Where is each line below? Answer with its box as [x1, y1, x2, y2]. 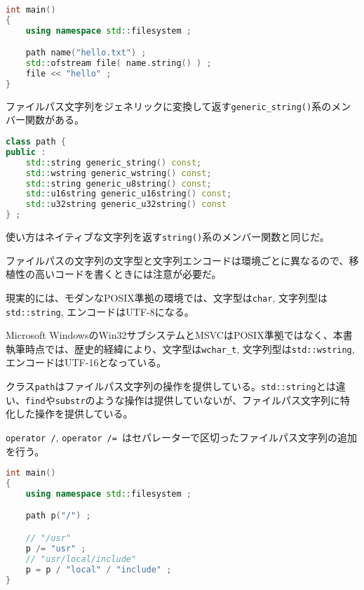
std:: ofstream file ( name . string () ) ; [25, 58, 212, 69]
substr [55, 396, 86, 406]
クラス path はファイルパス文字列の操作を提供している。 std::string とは [6, 379, 336, 394]
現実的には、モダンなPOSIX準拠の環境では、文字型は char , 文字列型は [6, 290, 328, 304]
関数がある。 [25, 112, 84, 127]
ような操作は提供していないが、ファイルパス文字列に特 [95, 392, 350, 407]
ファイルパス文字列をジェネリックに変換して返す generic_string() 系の [6, 98, 332, 113]
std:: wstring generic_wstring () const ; [25, 168, 212, 178]
